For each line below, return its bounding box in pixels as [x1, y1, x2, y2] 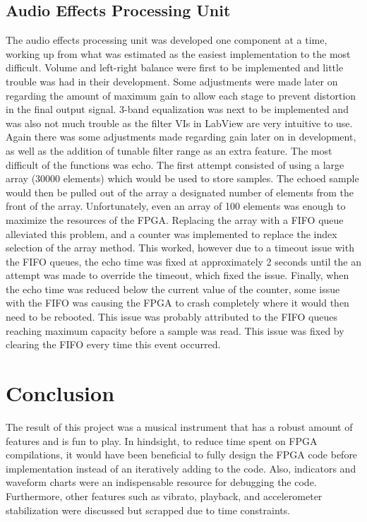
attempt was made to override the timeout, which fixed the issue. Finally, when [6, 268, 349, 283]
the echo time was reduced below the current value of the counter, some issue [6, 281, 340, 296]
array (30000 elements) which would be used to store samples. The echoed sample [6, 171, 359, 186]
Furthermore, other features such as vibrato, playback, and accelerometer [6, 488, 323, 503]
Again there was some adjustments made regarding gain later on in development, [6, 129, 356, 144]
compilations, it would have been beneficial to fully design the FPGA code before [6, 447, 358, 462]
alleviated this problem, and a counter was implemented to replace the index [6, 226, 337, 241]
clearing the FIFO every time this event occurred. [6, 337, 221, 352]
